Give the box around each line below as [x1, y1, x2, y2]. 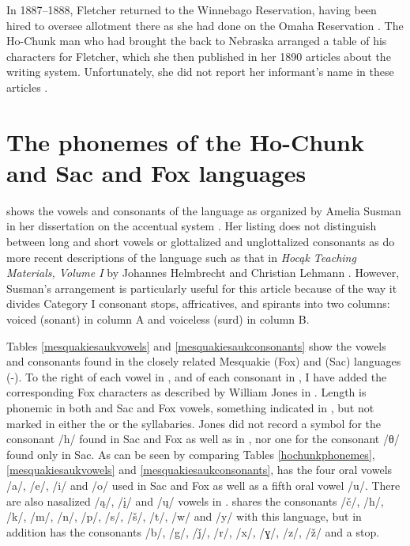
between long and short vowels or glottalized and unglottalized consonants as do [6, 233, 395, 250]
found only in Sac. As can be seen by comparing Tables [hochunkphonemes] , [6, 446, 375, 462]
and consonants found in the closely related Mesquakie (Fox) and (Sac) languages [6, 353, 401, 370]
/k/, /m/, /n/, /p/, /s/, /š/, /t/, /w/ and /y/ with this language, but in [6, 508, 362, 525]
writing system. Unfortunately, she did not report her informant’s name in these [6, 63, 394, 80]
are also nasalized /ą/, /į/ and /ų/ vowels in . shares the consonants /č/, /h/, [6, 492, 384, 509]
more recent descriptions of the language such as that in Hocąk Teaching [6, 248, 356, 265]
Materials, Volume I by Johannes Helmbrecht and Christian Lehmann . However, [6, 264, 400, 281]
